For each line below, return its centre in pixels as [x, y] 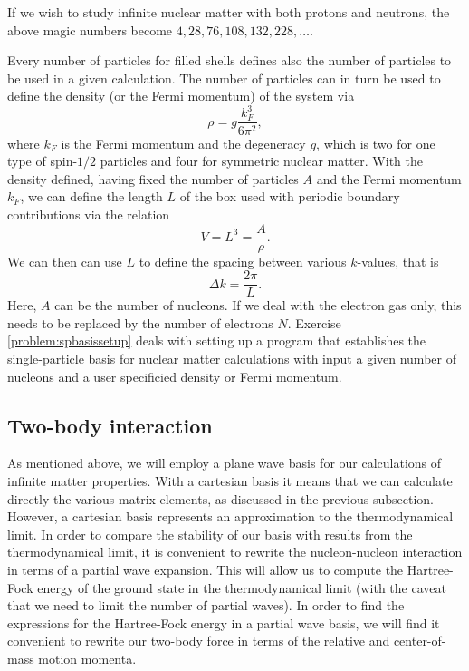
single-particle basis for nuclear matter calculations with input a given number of [232, 358]
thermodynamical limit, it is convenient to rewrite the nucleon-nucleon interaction [235, 552]
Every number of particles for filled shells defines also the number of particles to [230, 60]
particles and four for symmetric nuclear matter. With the [261, 161]
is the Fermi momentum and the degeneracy [183, 143]
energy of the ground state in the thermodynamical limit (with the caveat [242, 587]
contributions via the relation [89, 214]
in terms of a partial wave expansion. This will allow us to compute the [206, 569]
